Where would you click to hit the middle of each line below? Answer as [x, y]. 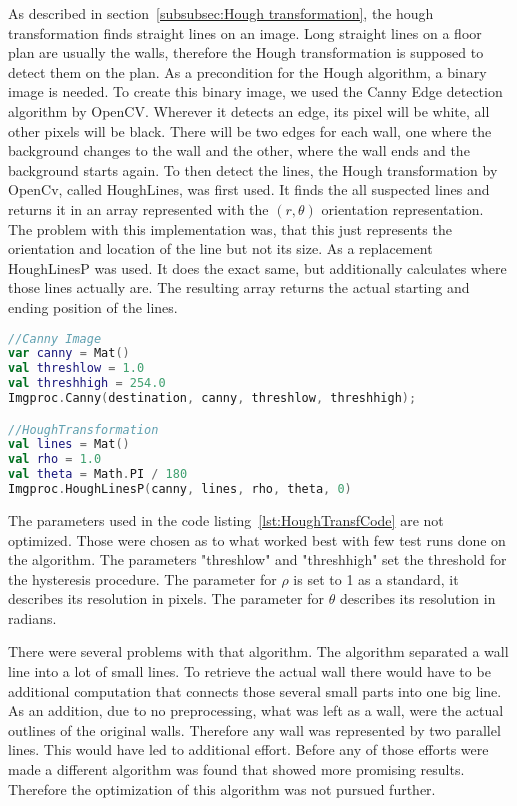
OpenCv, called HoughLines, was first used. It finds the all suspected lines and [249, 189]
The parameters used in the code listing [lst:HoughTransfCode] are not [226, 519]
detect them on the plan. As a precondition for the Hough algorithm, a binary [247, 71]
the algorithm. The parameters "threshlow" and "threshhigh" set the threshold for [257, 559]
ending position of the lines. [93, 306]
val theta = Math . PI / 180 [98, 474]
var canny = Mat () [69, 353]
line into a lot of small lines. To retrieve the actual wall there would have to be [249, 671]
